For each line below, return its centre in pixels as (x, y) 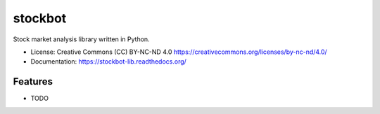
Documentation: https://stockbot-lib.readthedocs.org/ (108, 62)
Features (33, 81)
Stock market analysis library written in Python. (82, 39)
